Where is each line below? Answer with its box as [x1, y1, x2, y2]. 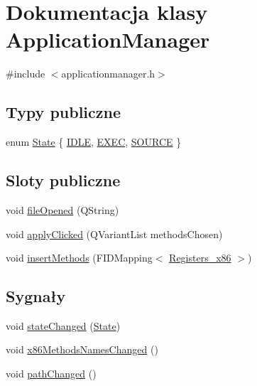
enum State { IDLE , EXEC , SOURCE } [6, 134, 182, 149]
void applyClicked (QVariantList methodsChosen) [6, 226, 223, 241]
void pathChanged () [6, 366, 97, 381]
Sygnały [6, 285, 66, 307]
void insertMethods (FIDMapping [6, 250, 153, 265]
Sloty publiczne [6, 169, 121, 191]
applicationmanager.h [61, 66, 155, 81]
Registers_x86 [169, 250, 231, 265]
